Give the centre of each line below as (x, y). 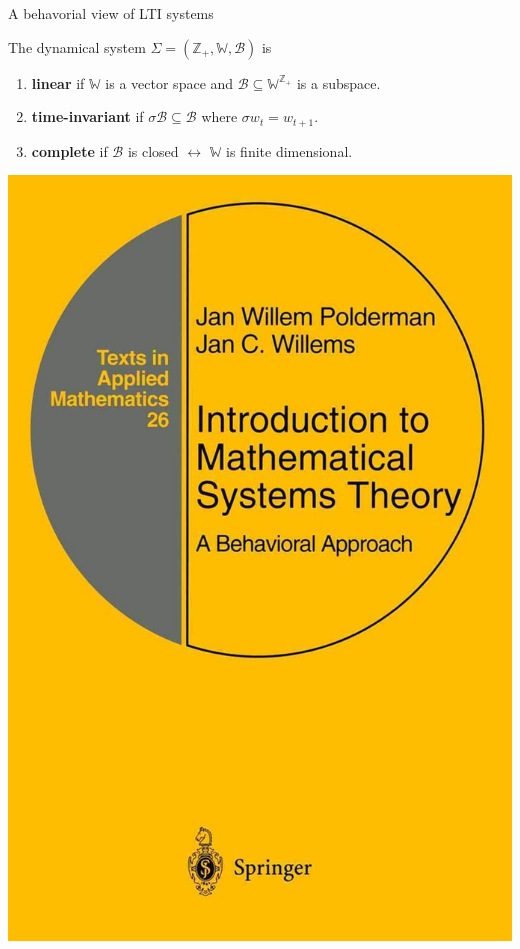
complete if (69, 150)
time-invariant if (87, 116)
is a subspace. (338, 82)
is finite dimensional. (289, 150)
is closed (153, 150)
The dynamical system (77, 46)
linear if (58, 82)
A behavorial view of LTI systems (111, 13)
